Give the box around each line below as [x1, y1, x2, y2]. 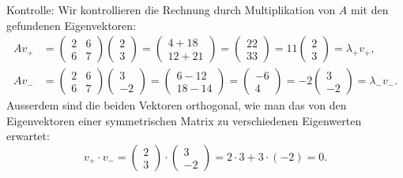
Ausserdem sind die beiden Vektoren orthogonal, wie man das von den [6, 97, 347, 113]
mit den [351, 2, 389, 17]
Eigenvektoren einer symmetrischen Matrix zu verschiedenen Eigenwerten [6, 112, 362, 128]
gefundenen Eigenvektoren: [6, 17, 136, 33]
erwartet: [6, 128, 50, 144]
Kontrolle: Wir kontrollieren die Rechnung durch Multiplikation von [6, 2, 336, 17]
